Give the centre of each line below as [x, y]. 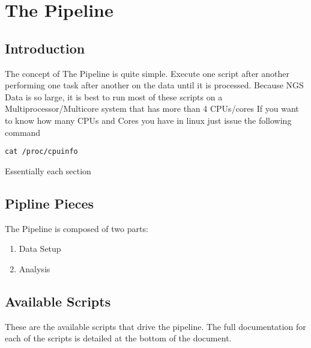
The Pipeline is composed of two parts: [77, 228]
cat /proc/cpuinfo [41, 152]
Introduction [45, 48]
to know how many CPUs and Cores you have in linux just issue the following [148, 120]
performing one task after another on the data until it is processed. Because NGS [154, 85]
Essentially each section [48, 170]
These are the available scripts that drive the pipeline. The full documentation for [155, 326]
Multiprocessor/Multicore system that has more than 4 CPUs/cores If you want [152, 108]
